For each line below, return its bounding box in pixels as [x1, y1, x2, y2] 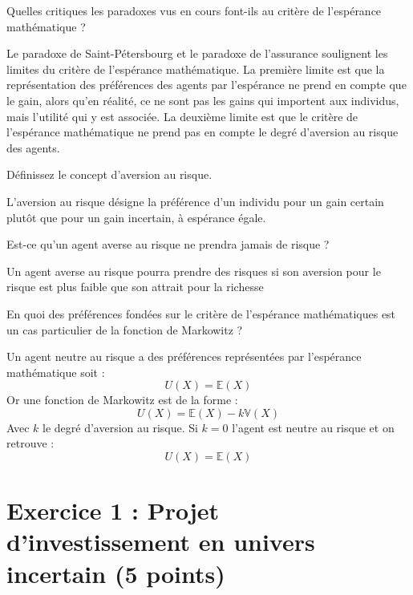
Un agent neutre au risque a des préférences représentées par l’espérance [6, 348, 362, 365]
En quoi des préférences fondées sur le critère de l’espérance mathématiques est [6, 305, 396, 322]
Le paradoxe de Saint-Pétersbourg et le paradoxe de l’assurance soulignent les [6, 45, 388, 62]
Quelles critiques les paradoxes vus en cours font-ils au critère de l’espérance [6, 2, 382, 18]
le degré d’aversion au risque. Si [43, 419, 198, 435]
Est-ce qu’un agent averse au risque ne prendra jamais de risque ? [6, 236, 330, 253]
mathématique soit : [6, 363, 105, 380]
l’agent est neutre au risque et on [232, 419, 395, 435]
